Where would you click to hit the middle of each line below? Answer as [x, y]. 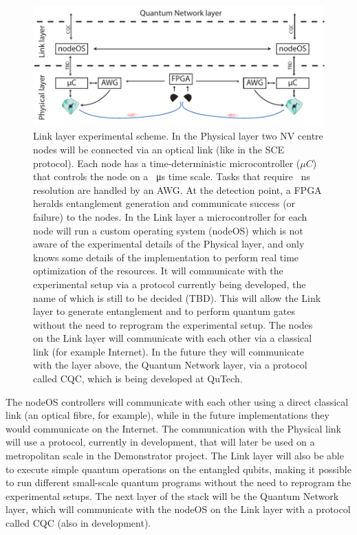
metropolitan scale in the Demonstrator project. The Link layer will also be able [175, 456]
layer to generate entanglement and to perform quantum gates [164, 311]
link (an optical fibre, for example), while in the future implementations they [167, 415]
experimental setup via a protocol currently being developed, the [170, 284]
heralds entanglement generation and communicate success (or [164, 203]
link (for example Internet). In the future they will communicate [169, 351]
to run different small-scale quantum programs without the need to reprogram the [178, 482]
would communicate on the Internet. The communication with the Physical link [173, 428]
